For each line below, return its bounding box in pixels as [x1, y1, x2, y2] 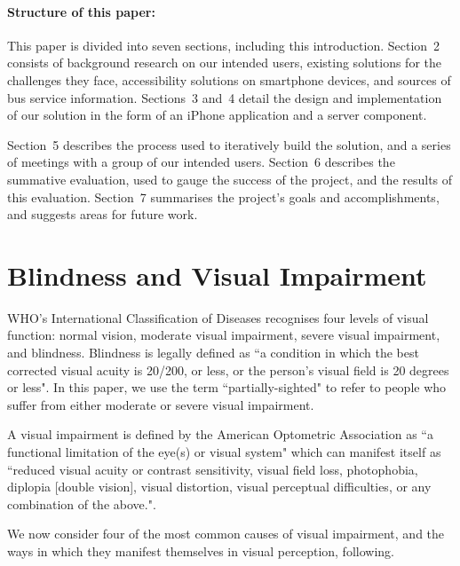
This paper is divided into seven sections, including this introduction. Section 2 [7, 35, 440, 54]
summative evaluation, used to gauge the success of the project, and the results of [7, 169, 453, 188]
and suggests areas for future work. [7, 205, 198, 224]
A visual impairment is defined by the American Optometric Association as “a [7, 425, 433, 444]
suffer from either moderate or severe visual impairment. [7, 395, 314, 413]
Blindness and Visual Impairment [7, 256, 427, 293]
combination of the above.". [7, 494, 156, 513]
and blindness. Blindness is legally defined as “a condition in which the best [7, 343, 419, 362]
